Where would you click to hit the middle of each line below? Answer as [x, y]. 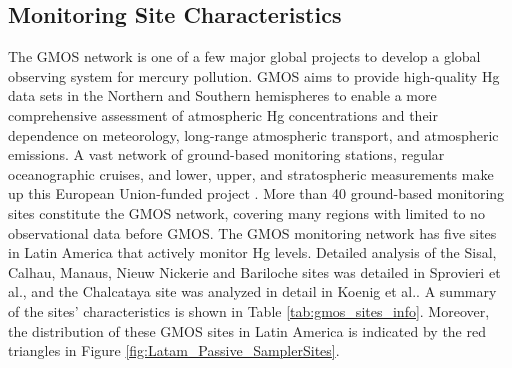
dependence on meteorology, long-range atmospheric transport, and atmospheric [253, 134]
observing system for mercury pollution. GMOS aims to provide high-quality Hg [254, 75]
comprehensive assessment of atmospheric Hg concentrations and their [223, 114]
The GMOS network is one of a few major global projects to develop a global [244, 56]
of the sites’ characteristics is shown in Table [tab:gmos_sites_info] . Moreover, [249, 310]
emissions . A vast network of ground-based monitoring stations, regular [226, 154]
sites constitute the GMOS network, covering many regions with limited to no [246, 212]
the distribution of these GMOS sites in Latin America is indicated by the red [247, 330]
